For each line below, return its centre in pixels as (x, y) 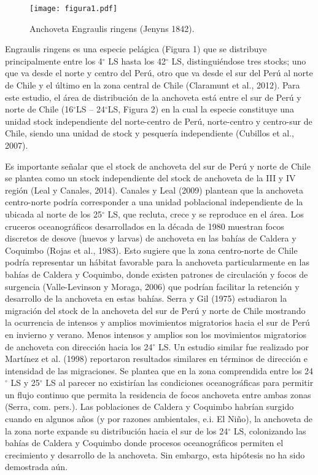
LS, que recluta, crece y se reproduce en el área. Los (206, 214)
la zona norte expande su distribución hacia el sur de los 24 (117, 430)
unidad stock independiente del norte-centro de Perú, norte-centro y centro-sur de (159, 121)
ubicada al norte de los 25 (54, 214)
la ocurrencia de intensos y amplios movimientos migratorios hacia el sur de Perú (157, 322)
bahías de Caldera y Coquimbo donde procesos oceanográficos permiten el (144, 443)
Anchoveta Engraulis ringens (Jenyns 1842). (112, 28)
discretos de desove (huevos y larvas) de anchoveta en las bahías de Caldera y (151, 238)
